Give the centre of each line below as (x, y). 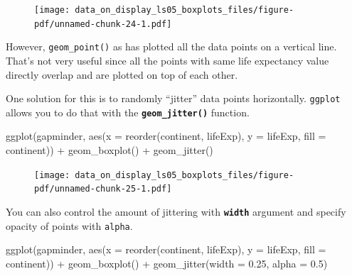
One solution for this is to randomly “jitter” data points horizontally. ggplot (173, 98)
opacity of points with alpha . (69, 225)
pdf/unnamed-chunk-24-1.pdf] (103, 24)
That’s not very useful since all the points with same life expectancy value (167, 60)
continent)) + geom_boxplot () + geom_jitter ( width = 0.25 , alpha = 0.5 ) (167, 263)
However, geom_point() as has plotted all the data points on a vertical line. (171, 46)
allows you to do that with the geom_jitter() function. (128, 112)
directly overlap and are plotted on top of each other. (122, 74)
